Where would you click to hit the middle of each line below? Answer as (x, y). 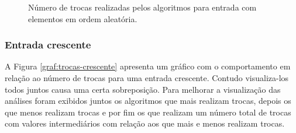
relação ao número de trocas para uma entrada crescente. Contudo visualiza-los (147, 78)
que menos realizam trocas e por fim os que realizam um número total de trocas (148, 112)
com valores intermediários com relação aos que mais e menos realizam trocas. (145, 123)
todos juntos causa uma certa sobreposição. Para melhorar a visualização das (143, 89)
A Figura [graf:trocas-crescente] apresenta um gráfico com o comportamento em (148, 66)
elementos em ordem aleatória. (83, 18)
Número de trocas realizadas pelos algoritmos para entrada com (142, 7)
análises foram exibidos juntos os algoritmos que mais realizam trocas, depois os (148, 101)
